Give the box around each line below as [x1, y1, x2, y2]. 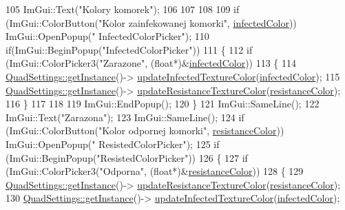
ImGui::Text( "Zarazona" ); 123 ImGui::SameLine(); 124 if [6, 109, 244, 124]
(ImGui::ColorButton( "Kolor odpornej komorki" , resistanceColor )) [6, 123, 284, 138]
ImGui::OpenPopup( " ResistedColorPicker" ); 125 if [6, 136, 220, 151]
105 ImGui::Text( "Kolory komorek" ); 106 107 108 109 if [6, 2, 240, 16]
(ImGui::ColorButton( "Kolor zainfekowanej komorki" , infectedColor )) [6, 15, 297, 30]
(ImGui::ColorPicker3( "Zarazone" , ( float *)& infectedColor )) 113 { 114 [6, 56, 297, 70]
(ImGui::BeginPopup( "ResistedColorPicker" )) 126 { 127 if [6, 150, 248, 165]
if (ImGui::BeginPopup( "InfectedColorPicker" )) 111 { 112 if [6, 42, 253, 56]
